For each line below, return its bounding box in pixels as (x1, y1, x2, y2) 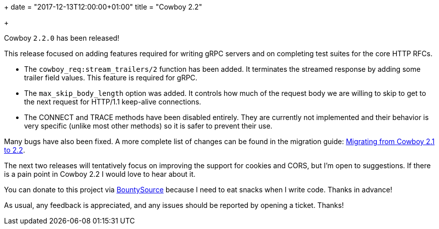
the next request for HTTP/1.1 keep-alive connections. (24, 97, 201, 106)
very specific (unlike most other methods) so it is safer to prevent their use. (24, 122, 272, 130)
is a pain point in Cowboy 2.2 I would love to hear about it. (4, 170, 196, 178)
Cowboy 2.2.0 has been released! (4, 34, 119, 42)
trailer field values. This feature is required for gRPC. (24, 73, 198, 82)
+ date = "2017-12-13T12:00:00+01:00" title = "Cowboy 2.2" (4, 3, 202, 11)
